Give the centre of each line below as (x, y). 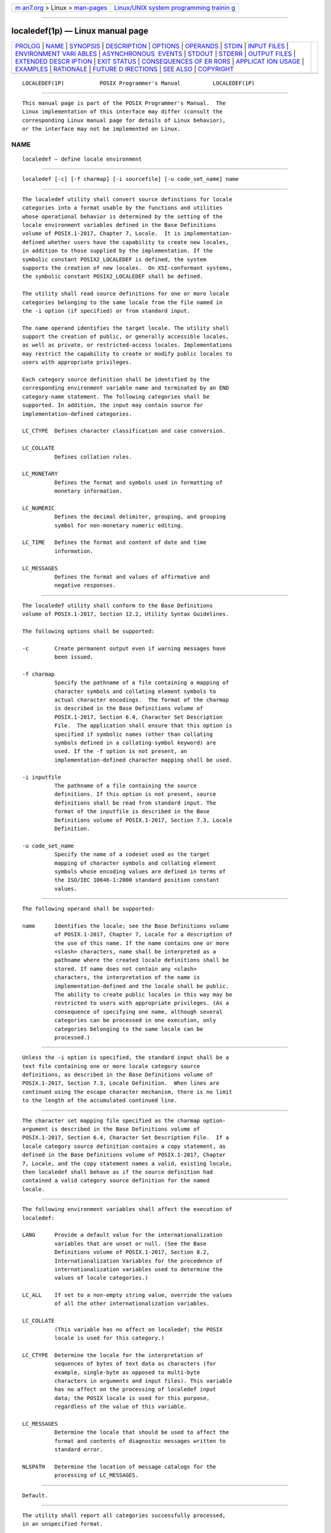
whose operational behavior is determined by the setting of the (123, 216)
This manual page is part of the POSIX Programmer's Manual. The (124, 103)
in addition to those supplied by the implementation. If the (118, 251)
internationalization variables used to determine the (139, 1269)
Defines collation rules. (93, 457)
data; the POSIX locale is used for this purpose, (132, 1398)
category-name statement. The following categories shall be (116, 396)
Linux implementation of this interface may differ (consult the (123, 112)
